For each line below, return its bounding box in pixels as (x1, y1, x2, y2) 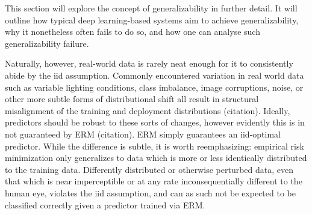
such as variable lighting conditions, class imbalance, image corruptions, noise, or (5, 80, 304, 93)
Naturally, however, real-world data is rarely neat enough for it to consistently (5, 57, 293, 70)
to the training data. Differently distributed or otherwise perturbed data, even (5, 163, 294, 175)
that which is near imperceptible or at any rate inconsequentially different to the (5, 175, 302, 187)
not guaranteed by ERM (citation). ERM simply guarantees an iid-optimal (5, 127, 281, 140)
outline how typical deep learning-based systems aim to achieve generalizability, (5, 13, 299, 26)
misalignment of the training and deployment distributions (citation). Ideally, (5, 104, 290, 117)
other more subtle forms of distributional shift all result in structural (5, 92, 259, 105)
